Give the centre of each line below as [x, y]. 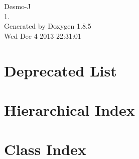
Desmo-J [17, 6]
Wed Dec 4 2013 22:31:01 [43, 35]
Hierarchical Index [69, 109]
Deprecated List [60, 70]
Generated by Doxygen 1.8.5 [48, 26]
